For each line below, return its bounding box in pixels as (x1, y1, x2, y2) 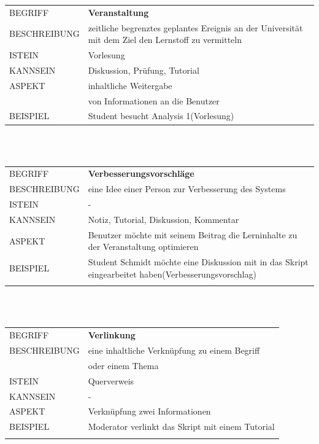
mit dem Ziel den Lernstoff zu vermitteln (88, 33, 242, 46)
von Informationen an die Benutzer (88, 94, 220, 107)
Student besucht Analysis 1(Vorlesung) (88, 109, 234, 122)
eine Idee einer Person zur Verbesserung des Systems (88, 182, 286, 195)
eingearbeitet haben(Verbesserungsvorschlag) (88, 267, 256, 280)
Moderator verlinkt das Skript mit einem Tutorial (88, 420, 275, 433)
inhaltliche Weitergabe (88, 79, 172, 92)
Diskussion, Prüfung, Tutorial (88, 63, 199, 76)
